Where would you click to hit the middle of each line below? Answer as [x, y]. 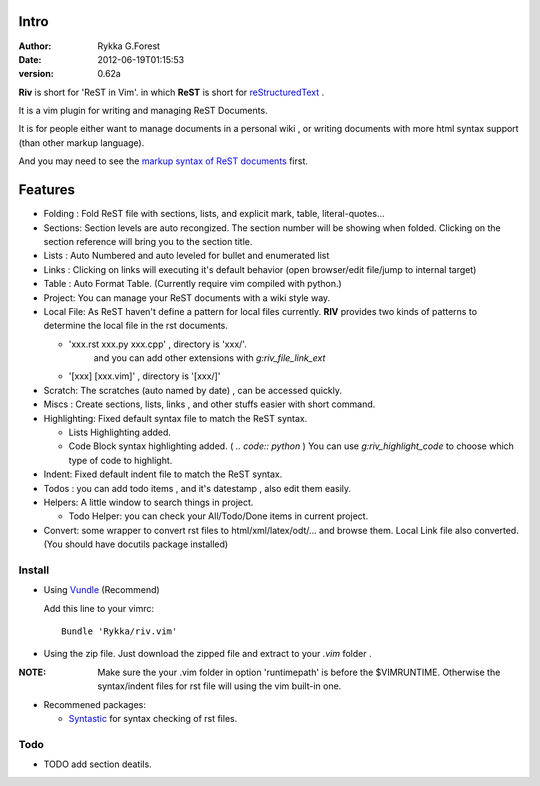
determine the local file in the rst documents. [136, 326]
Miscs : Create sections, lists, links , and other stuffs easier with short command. [209, 404]
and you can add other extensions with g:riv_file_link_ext [209, 358]
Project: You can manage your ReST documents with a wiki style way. [187, 297]
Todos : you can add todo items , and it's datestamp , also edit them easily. [197, 488]
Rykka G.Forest [128, 46]
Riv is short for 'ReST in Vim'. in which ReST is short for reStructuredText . [171, 92]
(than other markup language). [81, 142]
